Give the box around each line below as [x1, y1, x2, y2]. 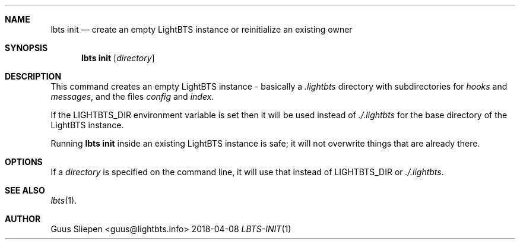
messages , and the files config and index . [50, 91, 214, 102]
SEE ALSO [5, 185, 45, 195]
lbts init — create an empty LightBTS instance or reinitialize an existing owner [50, 24, 353, 34]
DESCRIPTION [5, 71, 62, 81]
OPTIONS [5, 157, 43, 167]
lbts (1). [50, 195, 77, 205]
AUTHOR [5, 214, 41, 224]
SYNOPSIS [5, 43, 48, 53]
